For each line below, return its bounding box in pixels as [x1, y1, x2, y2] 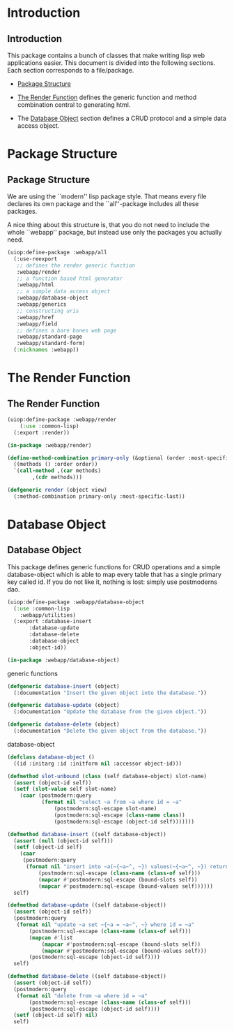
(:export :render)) [13, 429, 70, 436]
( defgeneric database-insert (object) [7, 682, 120, 689]
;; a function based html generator [16, 275, 123, 282]
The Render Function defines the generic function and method [17, 93, 197, 101]
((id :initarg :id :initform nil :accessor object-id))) [13, 760, 182, 767]
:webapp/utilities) [19, 611, 77, 619]
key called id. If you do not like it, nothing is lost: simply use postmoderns [7, 578, 218, 586]
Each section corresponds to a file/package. [7, 66, 134, 74]
